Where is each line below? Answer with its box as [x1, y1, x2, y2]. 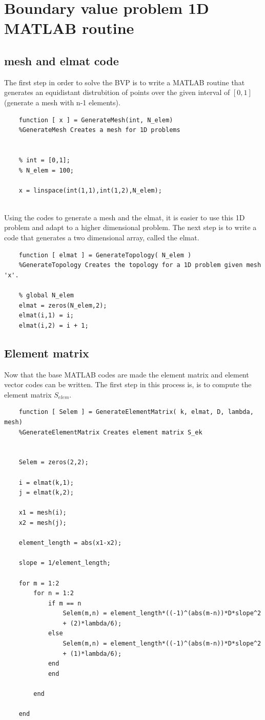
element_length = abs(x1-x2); [18, 539, 122, 547]
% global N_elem [18, 292, 74, 299]
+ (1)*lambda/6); [63, 650, 122, 657]
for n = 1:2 [33, 590, 74, 597]
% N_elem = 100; [18, 166, 74, 174]
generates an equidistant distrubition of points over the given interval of [4, 87, 230, 98]
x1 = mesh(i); [18, 509, 67, 517]
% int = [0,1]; [18, 156, 70, 164]
